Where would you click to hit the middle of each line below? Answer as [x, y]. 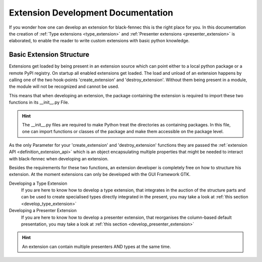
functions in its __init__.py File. [39, 103]
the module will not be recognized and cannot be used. [64, 87]
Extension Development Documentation [91, 13]
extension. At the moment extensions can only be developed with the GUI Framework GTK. [100, 175]
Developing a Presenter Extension [43, 210]
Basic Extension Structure [49, 55]
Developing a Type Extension [38, 183]
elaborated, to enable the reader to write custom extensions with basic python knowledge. [99, 41]
